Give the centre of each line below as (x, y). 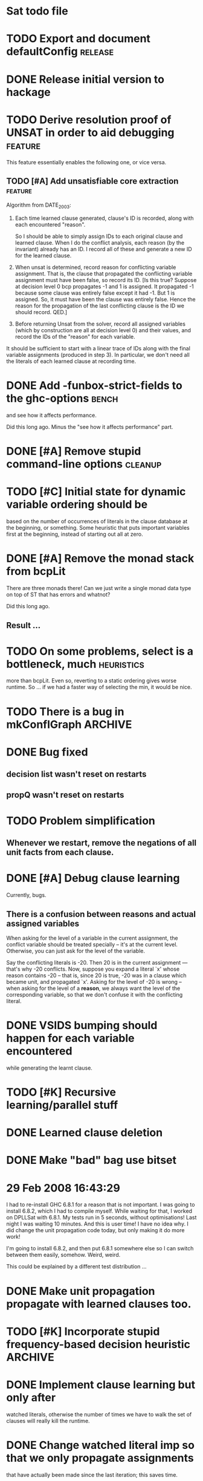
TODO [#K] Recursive (61, 1092)
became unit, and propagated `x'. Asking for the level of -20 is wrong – (94, 981)
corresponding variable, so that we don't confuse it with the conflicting (95, 994)
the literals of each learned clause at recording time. (71, 361)
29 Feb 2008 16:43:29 (63, 1188)
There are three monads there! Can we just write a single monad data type (99, 588)
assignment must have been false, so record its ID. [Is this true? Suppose (106, 280)
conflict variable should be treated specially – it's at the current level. (92, 944)
